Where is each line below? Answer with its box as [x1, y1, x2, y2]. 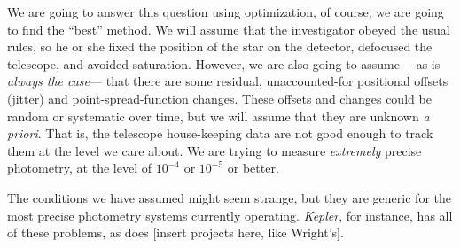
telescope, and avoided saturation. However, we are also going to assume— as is [7, 54, 441, 73]
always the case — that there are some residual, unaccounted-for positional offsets [7, 72, 448, 90]
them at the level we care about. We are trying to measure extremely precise [7, 141, 422, 159]
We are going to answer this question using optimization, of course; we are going [7, 3, 444, 20]
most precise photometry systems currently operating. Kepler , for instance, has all [7, 205, 453, 224]
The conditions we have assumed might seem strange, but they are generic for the [7, 188, 451, 206]
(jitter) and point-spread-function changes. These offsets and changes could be [7, 89, 432, 107]
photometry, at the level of [7, 159, 152, 177]
